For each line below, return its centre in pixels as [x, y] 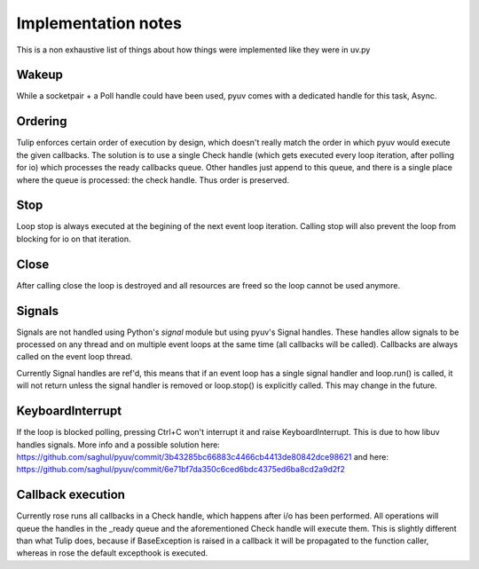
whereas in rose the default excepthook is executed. [112, 553]
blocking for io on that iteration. [74, 239]
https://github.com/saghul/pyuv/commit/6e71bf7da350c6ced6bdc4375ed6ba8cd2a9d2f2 [181, 470]
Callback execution [71, 495]
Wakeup [40, 75]
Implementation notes [99, 23]
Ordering [42, 121]
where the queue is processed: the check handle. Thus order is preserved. [153, 180]
